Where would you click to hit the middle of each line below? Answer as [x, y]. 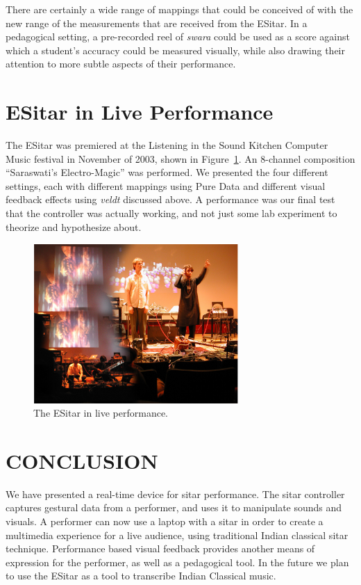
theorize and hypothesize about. [74, 226]
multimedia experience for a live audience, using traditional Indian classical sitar [177, 535]
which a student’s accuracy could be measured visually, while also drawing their [175, 50]
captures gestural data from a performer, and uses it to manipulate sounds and [174, 507]
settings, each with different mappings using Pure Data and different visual [166, 185]
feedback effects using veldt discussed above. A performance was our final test [170, 199]
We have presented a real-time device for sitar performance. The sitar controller [175, 494]
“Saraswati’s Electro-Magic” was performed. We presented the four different [167, 172]
